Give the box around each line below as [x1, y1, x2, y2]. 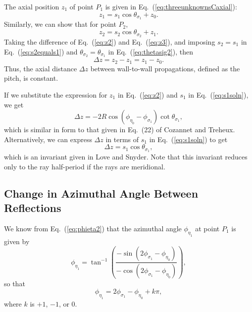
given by [4, 236, 30, 246]
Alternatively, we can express [4, 134, 92, 144]
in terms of [105, 134, 139, 144]
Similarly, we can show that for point [4, 19, 116, 29]
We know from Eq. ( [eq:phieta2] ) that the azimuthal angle [4, 223, 182, 234]
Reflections [4, 200, 61, 215]
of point [69, 1, 94, 11]
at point [195, 223, 220, 234]
